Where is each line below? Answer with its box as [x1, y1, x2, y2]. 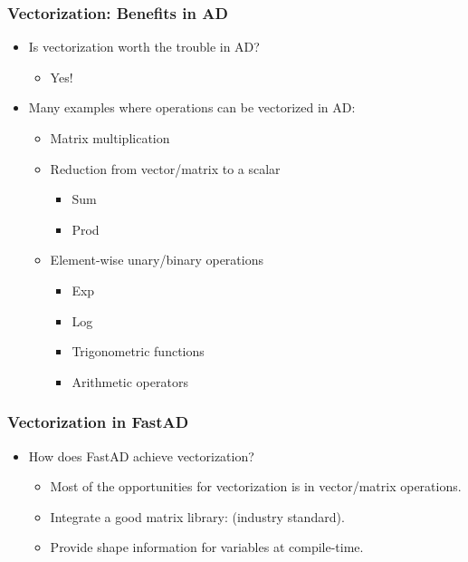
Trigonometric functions [72, 342, 205, 361]
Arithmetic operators [72, 372, 188, 391]
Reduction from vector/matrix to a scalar [50, 159, 281, 178]
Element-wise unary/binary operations [50, 250, 263, 269]
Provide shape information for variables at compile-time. [50, 538, 364, 557]
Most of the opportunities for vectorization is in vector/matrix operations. [50, 477, 462, 496]
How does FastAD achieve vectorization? [28, 446, 254, 465]
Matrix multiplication [50, 129, 170, 147]
